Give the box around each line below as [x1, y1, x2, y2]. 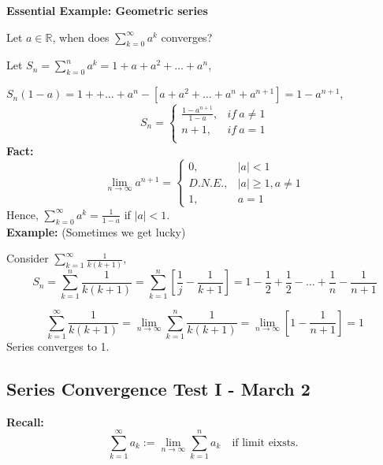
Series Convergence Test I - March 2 [6, 376, 310, 400]
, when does [52, 28, 110, 45]
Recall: [6, 413, 44, 430]
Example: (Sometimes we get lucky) [6, 223, 186, 240]
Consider [6, 250, 49, 266]
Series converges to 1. [6, 337, 110, 354]
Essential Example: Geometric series [6, 2, 208, 18]
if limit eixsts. [232, 437, 299, 449]
